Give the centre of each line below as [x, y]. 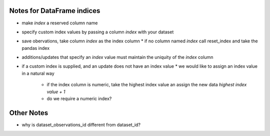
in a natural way [38, 73]
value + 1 [56, 92]
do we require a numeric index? [79, 99]
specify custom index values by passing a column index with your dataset [98, 32]
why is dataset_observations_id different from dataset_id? [81, 125]
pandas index [36, 48]
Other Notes [29, 113]
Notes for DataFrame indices [55, 11]
